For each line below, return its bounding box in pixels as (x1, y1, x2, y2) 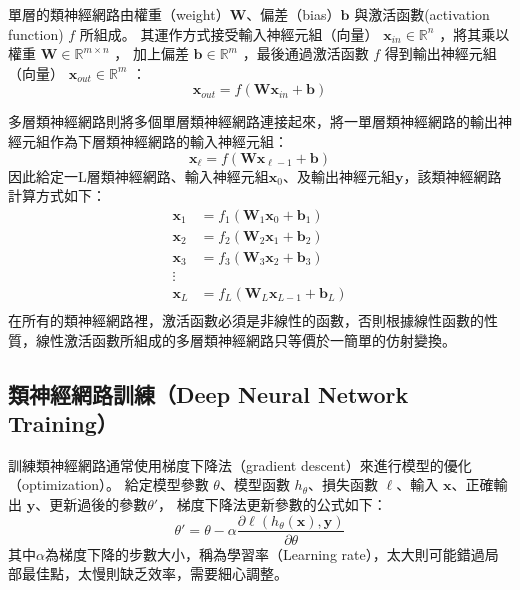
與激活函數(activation (354, 4, 490, 24)
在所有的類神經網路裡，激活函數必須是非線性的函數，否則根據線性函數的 (8, 309, 484, 330)
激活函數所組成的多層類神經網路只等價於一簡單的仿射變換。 (63, 329, 456, 350)
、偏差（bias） (246, 4, 341, 24)
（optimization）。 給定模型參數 (8, 474, 209, 495)
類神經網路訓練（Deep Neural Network (8, 378, 409, 409)
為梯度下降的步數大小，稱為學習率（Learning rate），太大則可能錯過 (44, 543, 485, 564)
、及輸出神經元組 (282, 165, 395, 186)
